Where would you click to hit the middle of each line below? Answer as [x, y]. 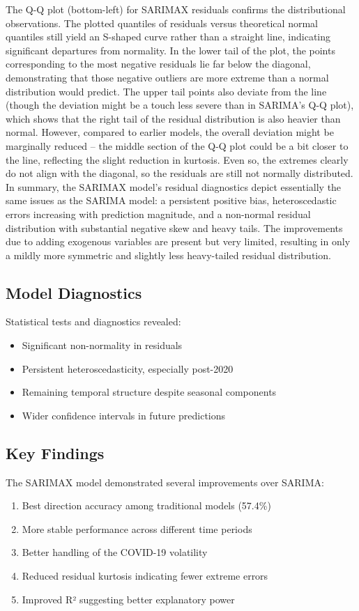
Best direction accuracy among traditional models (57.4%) [146, 505]
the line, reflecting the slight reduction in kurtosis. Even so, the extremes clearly [177, 159]
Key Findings [55, 453]
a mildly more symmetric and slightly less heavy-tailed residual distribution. [168, 255]
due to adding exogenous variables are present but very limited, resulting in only [178, 241]
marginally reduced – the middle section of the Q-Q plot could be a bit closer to [177, 145]
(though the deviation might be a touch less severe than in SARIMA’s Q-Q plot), [180, 105]
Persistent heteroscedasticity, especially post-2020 [128, 368]
